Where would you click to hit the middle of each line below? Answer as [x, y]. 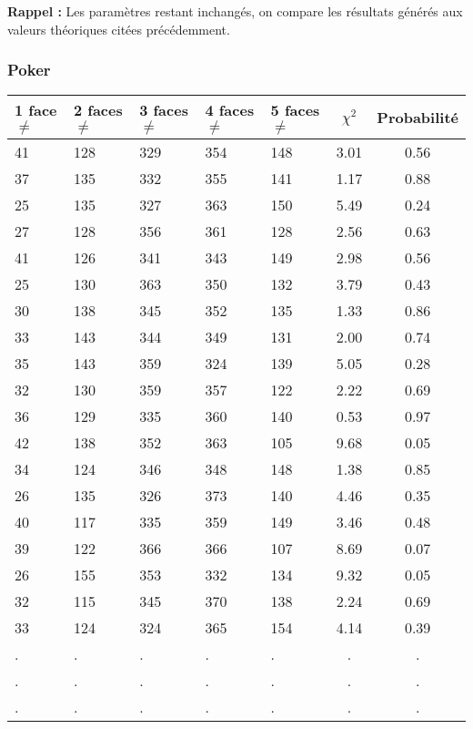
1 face [36, 110]
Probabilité [418, 118]
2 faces [98, 110]
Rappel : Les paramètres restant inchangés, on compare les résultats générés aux [235, 11]
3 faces [164, 110]
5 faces [295, 110]
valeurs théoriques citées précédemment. [119, 29]
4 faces [230, 110]
